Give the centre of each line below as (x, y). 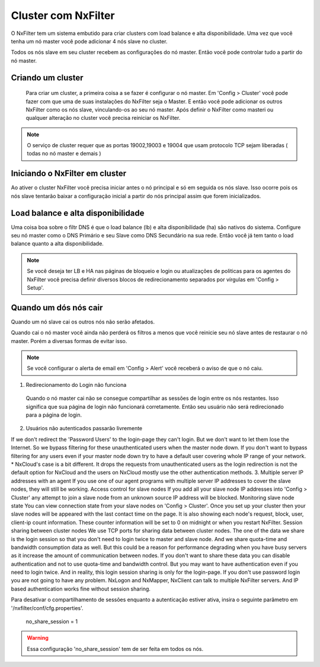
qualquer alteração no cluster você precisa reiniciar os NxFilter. (103, 118)
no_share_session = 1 (52, 622)
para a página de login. (54, 415)
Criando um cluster (47, 77)
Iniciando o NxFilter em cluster (69, 174)
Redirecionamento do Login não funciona (76, 385)
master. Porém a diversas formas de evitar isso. (69, 341)
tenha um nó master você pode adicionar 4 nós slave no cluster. (89, 41)
